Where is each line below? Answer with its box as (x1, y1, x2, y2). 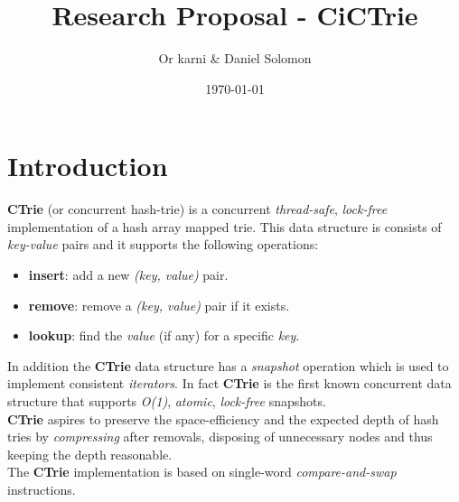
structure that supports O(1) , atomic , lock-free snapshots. (7, 392, 326, 410)
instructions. (7, 479, 76, 498)
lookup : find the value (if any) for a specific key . (28, 326, 300, 345)
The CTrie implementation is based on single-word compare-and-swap (7, 462, 397, 481)
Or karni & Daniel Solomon (158, 49, 312, 68)
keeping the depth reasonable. (7, 444, 173, 463)
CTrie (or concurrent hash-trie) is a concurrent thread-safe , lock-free (7, 200, 388, 218)
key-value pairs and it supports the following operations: (7, 235, 319, 254)
